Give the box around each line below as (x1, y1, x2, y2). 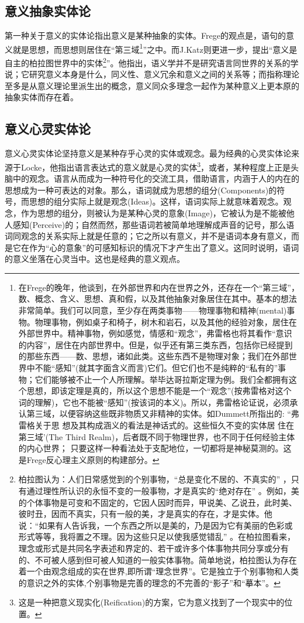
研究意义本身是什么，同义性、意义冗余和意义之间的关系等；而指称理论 (29, 68, 299, 80)
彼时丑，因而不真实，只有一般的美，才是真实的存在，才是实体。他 (18, 508, 272, 520)
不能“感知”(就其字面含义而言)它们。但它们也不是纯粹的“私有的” (34, 362, 278, 374)
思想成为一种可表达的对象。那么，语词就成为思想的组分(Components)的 (5, 183, 277, 196)
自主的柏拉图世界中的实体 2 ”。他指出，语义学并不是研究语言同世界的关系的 (5, 55, 291, 69)
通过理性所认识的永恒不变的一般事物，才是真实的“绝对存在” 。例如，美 (26, 484, 299, 496)
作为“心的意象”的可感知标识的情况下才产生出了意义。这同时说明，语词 (29, 241, 299, 253)
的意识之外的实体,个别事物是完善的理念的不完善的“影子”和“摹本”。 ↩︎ (18, 576, 281, 588)
